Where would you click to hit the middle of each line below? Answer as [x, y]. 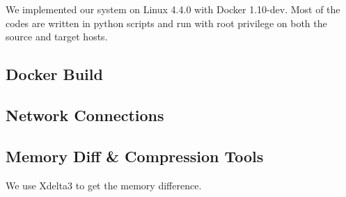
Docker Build [54, 74]
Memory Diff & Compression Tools [135, 156]
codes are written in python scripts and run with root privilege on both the [166, 23]
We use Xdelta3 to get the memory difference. [104, 185]
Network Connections [85, 115]
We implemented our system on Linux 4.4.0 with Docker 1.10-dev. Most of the [173, 9]
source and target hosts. [57, 37]
